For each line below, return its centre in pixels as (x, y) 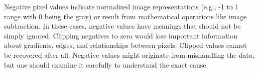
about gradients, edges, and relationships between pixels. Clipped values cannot (126, 45)
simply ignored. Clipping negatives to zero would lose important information (121, 35)
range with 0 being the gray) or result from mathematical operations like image (125, 16)
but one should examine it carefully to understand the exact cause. (106, 64)
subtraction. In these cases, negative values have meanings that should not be (122, 26)
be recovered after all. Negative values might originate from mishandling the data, (129, 55)
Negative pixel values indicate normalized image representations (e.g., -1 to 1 (121, 6)
